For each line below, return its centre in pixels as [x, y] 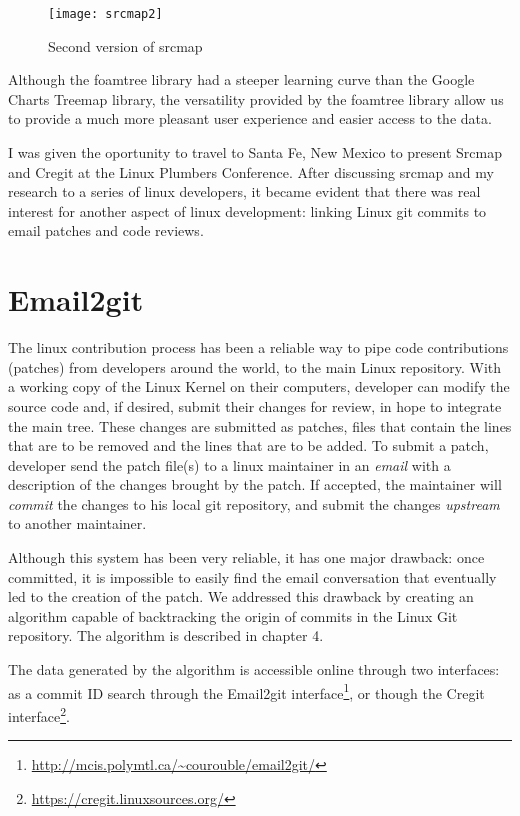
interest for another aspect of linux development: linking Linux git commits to [247, 210]
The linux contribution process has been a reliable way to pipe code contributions [258, 347]
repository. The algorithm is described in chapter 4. [166, 635]
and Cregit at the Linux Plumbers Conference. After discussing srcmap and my [251, 171]
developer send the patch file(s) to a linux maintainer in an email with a [229, 464]
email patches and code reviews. [106, 230]
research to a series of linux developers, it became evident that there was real [244, 191]
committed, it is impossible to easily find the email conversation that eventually [252, 576]
